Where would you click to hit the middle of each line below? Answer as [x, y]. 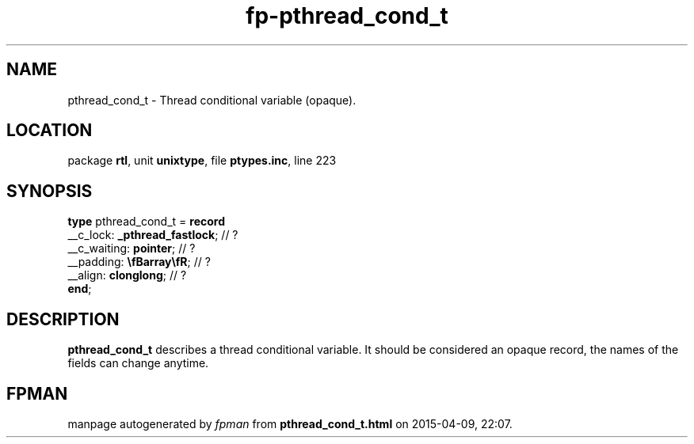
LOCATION [50, 131]
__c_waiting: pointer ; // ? [132, 249]
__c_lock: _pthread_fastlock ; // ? [153, 235]
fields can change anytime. [138, 363]
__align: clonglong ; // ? [127, 275]
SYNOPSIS [50, 191]
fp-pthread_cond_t [347, 16]
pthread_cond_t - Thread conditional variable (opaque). [212, 100]
